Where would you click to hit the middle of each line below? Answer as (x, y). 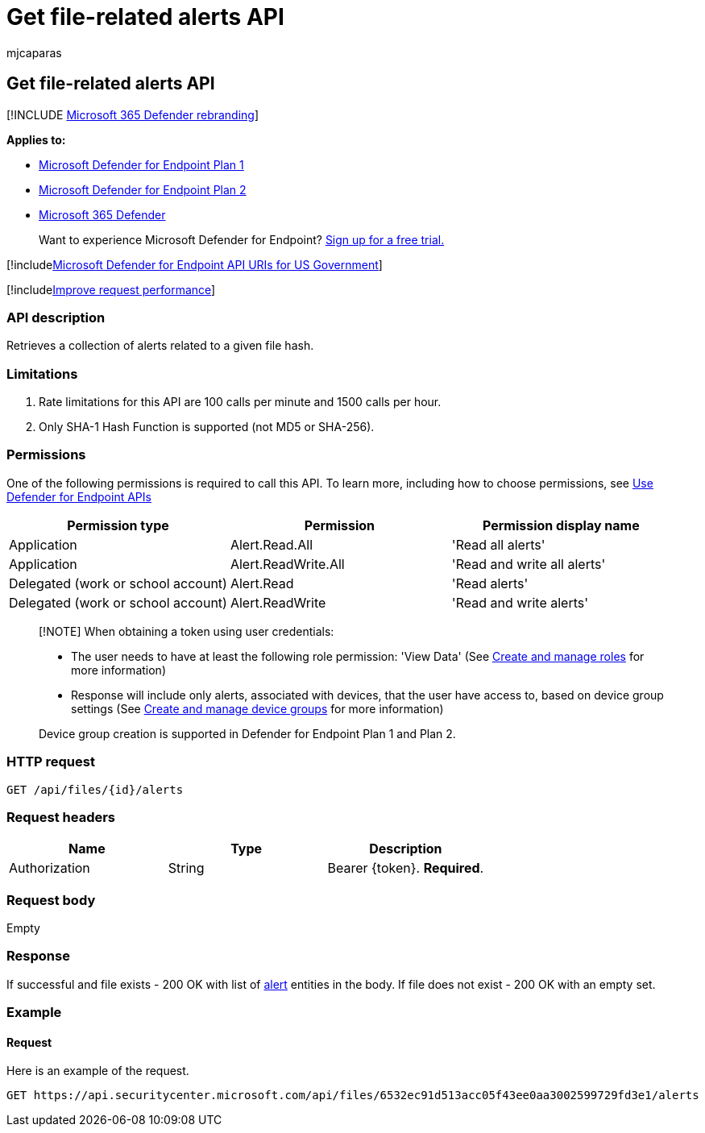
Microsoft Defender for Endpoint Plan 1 (141, 164)
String (186, 868)
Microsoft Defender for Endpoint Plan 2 (143, 189)
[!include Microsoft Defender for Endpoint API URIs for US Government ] (195, 264)
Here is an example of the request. (98, 1071)
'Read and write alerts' (520, 602)
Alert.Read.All (272, 544)
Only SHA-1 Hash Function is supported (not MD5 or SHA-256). (207, 427)
